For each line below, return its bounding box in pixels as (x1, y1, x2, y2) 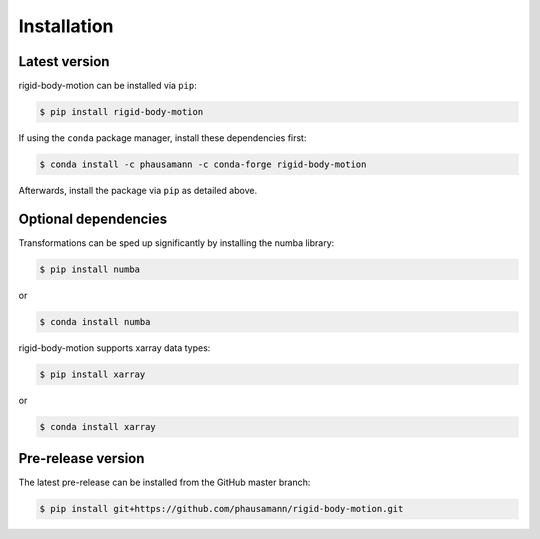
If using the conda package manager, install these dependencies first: (18, 132, 307, 144)
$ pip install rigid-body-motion (39, 106, 204, 118)
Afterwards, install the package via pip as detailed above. (18, 185, 258, 196)
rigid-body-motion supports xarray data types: (18, 341, 211, 354)
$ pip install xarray (39, 368, 146, 380)
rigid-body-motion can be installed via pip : (18, 80, 197, 92)
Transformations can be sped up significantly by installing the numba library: (18, 236, 335, 249)
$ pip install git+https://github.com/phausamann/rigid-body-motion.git (39, 503, 404, 515)
